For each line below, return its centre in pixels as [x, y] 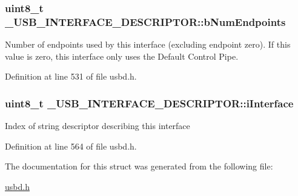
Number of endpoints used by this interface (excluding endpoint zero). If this [148, 44]
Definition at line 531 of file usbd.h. [71, 76]
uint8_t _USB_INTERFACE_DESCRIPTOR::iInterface [149, 103]
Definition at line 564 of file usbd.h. [71, 146]
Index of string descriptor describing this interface [98, 126]
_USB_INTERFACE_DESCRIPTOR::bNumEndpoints [145, 21]
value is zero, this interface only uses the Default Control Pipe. [122, 56]
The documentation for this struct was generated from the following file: [139, 166]
